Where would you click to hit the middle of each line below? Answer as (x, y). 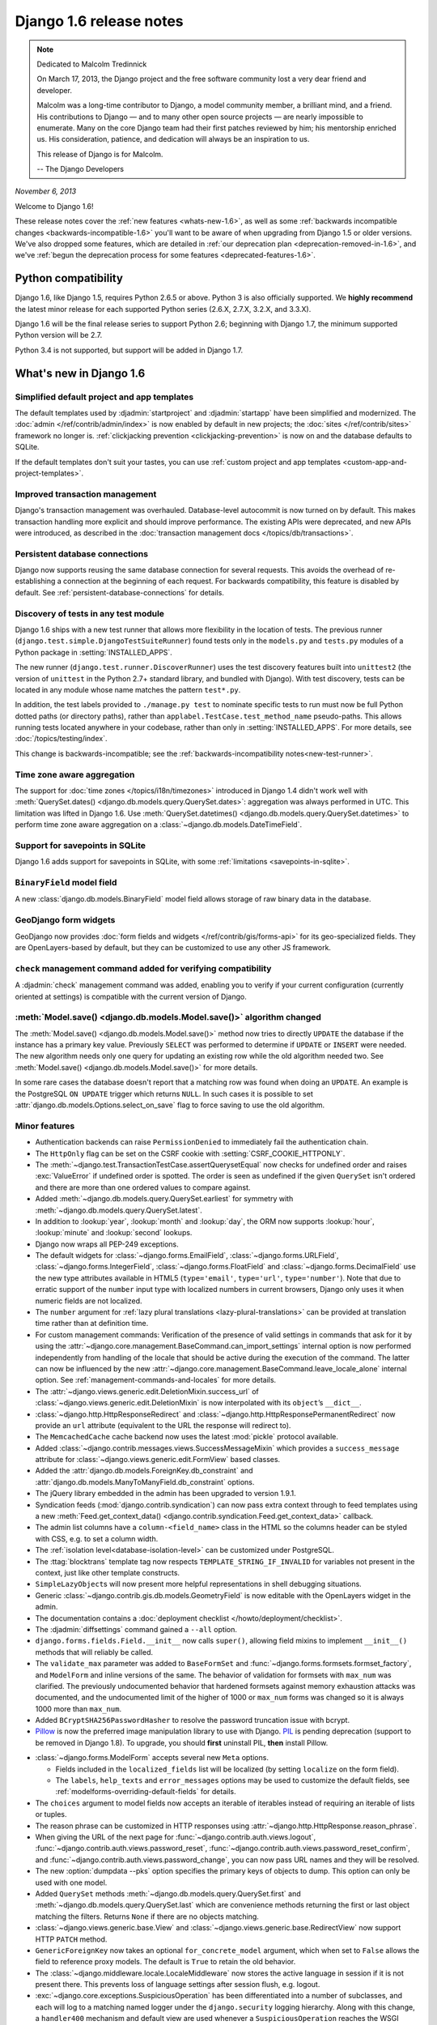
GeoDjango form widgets (65, 920)
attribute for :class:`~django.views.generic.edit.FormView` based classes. (158, 1460)
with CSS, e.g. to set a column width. (97, 1538)
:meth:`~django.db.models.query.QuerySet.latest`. (119, 1210)
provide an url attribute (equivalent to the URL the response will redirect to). (163, 1425)
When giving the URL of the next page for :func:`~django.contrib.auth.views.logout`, (175, 1837)
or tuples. (51, 1814)
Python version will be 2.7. (59, 335)
